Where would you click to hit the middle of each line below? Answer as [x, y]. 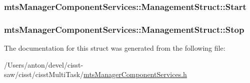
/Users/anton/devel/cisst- [44, 64]
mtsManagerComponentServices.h [135, 74]
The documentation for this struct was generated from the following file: [115, 48]
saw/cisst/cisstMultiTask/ [44, 74]
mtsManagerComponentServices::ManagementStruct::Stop [124, 29]
